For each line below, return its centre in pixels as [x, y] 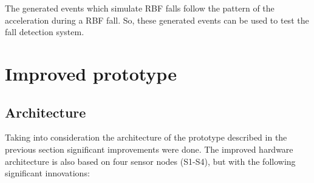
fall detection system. [45, 32]
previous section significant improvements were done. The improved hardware [149, 149]
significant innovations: [47, 173]
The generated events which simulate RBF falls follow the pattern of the [140, 8]
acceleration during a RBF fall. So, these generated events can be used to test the [157, 20]
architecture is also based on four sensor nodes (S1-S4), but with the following [150, 161]
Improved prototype [91, 73]
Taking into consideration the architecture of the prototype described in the [146, 137]
